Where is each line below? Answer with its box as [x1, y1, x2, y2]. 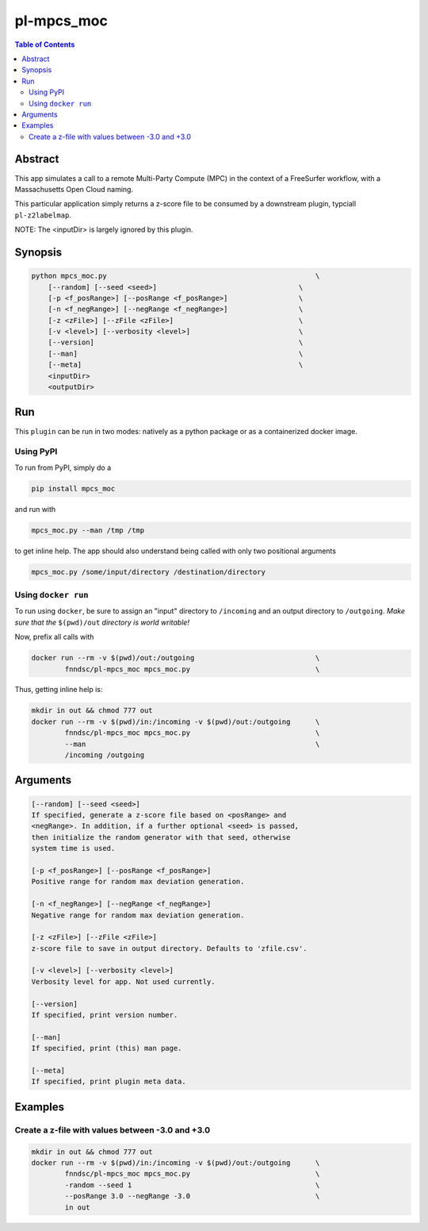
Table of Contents [14, 40, 75, 49]
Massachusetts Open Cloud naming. [14, 184, 134, 194]
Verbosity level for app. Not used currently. [31, 977, 216, 986]
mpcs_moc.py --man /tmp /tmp [31, 525, 145, 535]
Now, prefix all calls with [14, 632, 94, 642]
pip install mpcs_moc [31, 484, 116, 493]
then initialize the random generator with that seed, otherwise [31, 833, 291, 841]
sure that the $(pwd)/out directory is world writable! [14, 617, 190, 627]
